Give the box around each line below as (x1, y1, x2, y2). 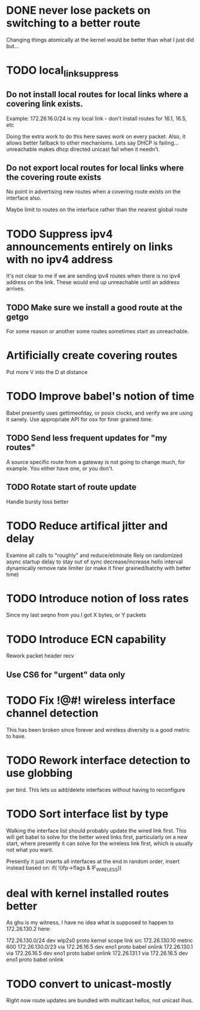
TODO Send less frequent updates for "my (6, 433, 168, 444)
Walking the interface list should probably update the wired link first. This (6, 827, 187, 834)
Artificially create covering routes (6, 349, 178, 363)
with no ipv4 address (6, 252, 113, 266)
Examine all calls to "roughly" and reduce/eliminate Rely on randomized (6, 551, 183, 559)
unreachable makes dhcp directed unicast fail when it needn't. (6, 145, 160, 153)
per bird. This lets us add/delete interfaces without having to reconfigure (6, 786, 186, 793)
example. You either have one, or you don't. (6, 465, 114, 472)
